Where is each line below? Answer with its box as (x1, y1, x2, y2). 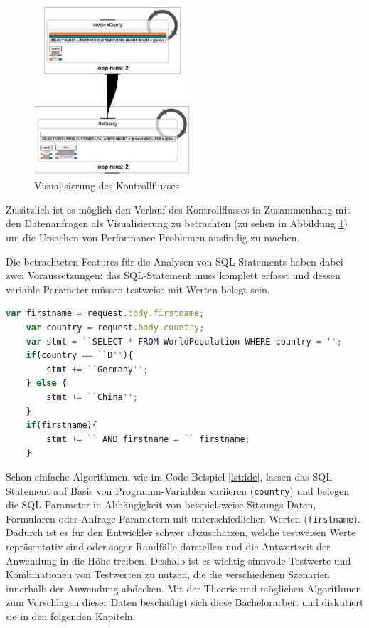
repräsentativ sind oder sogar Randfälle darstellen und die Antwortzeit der (6, 539, 331, 554)
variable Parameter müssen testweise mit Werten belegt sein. (6, 281, 270, 296)
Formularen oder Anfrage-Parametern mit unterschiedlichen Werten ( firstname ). (6, 511, 360, 525)
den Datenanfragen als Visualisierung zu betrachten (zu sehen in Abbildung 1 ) (6, 216, 348, 231)
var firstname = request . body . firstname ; (6, 308, 205, 319)
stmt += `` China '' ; (46, 392, 139, 402)
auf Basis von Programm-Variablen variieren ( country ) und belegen (53, 483, 349, 498)
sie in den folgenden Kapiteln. (6, 608, 136, 623)
